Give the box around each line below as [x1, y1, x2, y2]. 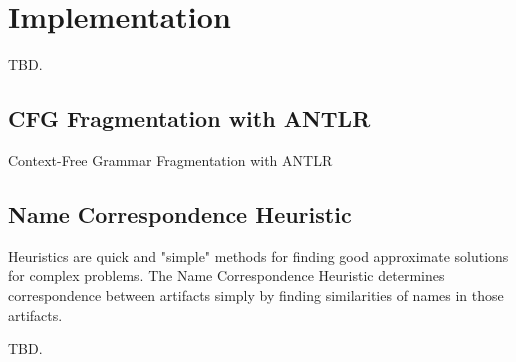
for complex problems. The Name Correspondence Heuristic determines [8, 265, 445, 286]
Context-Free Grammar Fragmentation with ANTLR [8, 149, 333, 170]
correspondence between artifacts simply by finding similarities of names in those [8, 284, 504, 305]
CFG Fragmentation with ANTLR [8, 103, 371, 134]
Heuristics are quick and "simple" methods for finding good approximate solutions [8, 245, 509, 266]
